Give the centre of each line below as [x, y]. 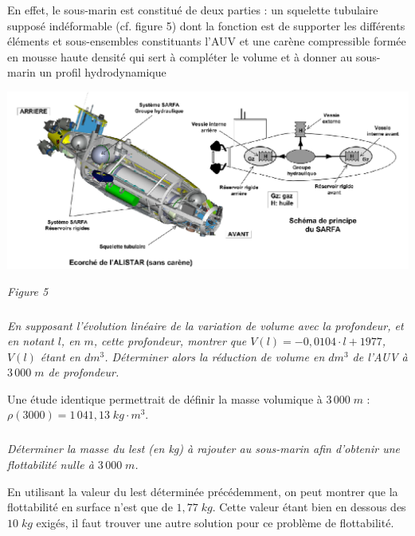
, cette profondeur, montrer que [170, 341]
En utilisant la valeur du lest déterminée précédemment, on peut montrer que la [203, 491]
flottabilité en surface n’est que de [90, 507]
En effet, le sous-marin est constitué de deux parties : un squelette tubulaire [193, 10]
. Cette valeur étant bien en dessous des [309, 507]
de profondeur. [84, 372]
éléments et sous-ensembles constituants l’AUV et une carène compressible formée [207, 41]
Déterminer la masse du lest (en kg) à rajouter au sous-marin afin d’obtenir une [204, 449]
